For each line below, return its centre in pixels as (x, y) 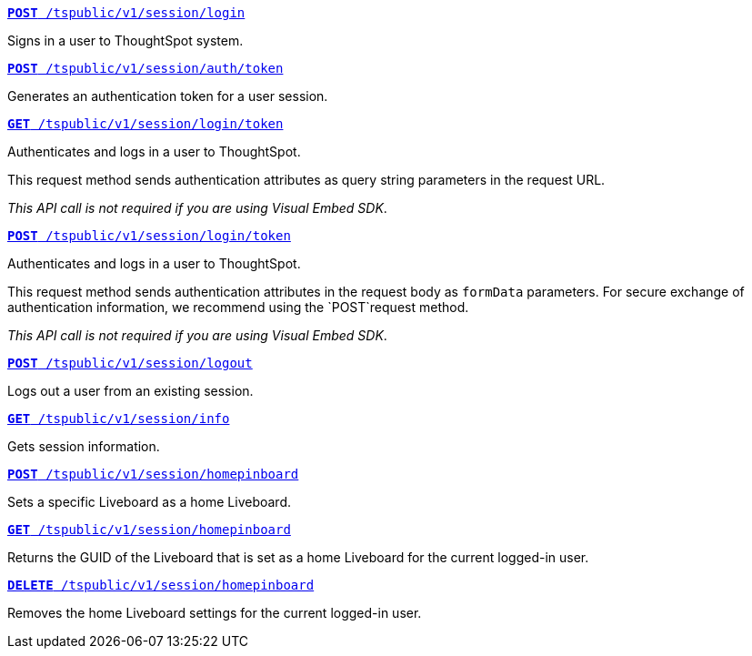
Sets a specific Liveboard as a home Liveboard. (150, 502)
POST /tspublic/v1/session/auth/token (145, 68)
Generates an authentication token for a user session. (168, 96)
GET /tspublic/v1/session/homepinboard (149, 530)
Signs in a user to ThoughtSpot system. (125, 40)
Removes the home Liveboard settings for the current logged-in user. (215, 613)
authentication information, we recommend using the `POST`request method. (238, 307)
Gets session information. (84, 446)
